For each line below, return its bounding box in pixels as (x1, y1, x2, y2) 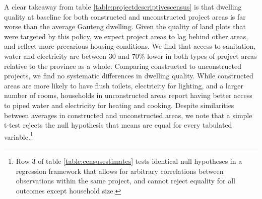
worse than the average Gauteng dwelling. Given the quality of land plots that (4, 21, 246, 32)
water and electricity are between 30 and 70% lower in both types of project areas (4, 50, 257, 61)
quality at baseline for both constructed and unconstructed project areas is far (4, 11, 246, 22)
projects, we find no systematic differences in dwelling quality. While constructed (4, 70, 253, 81)
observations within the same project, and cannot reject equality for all (16, 175, 235, 186)
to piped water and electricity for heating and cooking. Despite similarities (4, 99, 234, 110)
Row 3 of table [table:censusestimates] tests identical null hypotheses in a (16, 155, 242, 166)
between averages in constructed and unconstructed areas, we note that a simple (4, 110, 252, 120)
